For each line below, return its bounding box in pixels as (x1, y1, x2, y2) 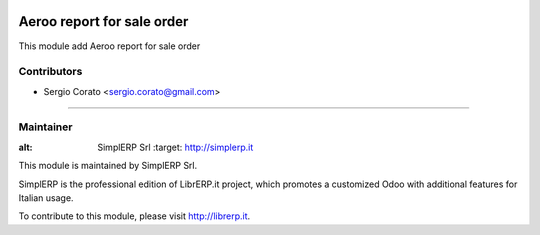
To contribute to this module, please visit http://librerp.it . (18, 210, 251, 222)
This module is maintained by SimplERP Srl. (18, 160, 198, 172)
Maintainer (18, 120, 73, 134)
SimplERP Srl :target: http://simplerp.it (97, 141, 254, 153)
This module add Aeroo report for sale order (18, 40, 201, 52)
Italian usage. (18, 191, 74, 204)
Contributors (18, 65, 83, 79)
